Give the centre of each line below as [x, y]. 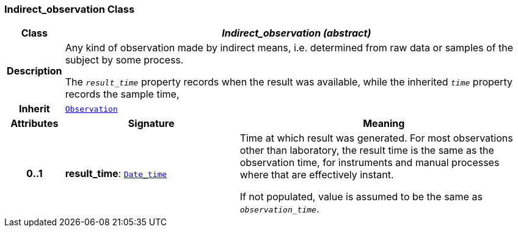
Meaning [384, 124]
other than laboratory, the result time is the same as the [367, 150]
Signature [151, 124]
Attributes [35, 124]
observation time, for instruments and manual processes [370, 163]
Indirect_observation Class [70, 9]
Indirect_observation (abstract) [297, 33]
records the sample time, [122, 94]
